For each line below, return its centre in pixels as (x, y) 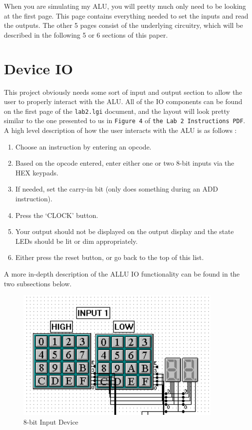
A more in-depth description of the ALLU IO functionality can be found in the (122, 273)
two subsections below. (38, 283)
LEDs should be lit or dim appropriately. (77, 241)
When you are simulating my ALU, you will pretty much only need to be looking (125, 6)
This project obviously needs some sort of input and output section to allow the (123, 92)
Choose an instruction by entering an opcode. (83, 146)
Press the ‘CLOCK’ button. (57, 215)
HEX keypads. (37, 172)
